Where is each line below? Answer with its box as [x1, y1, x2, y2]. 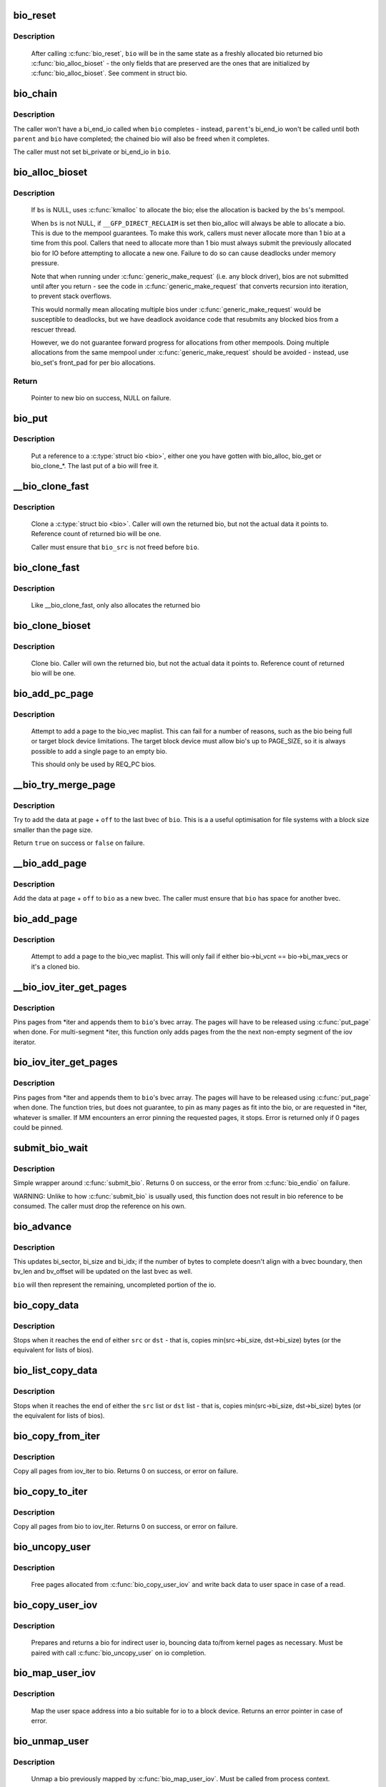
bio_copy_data [13, 1299, 79, 1311]
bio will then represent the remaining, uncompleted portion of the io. [13, 1280, 217, 1289]
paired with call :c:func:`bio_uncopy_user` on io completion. [31, 1648, 207, 1657]
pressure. [31, 259, 60, 267]
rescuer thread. [31, 325, 76, 334]
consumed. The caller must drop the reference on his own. [13, 1202, 186, 1210]
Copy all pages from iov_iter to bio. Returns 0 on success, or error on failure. [13, 1467, 239, 1475]
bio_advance [13, 1220, 71, 1232]
